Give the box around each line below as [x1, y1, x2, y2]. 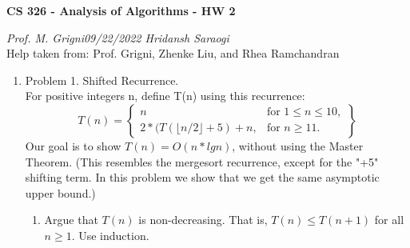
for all [374, 211, 404, 228]
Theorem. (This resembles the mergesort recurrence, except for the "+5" [25, 153, 379, 170]
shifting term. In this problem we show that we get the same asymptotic [25, 169, 380, 186]
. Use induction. [71, 226, 149, 243]
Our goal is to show [25, 137, 121, 154]
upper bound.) [25, 184, 96, 201]
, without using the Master [232, 137, 364, 154]
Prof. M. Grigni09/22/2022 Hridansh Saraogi [6, 29, 229, 46]
